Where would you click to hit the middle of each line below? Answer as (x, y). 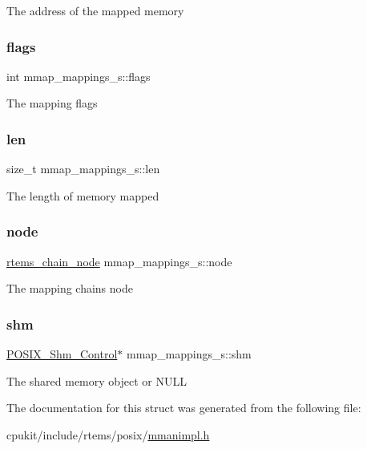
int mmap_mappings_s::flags (79, 76)
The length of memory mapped (83, 195)
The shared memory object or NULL (97, 380)
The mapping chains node (70, 288)
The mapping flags (52, 103)
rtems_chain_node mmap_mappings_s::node (119, 261)
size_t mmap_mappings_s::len (83, 169)
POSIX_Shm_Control (62, 354)
